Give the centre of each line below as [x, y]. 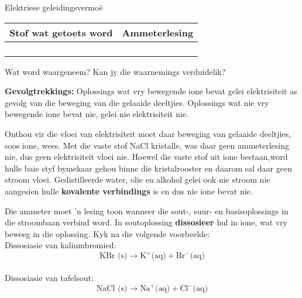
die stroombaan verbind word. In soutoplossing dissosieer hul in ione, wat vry [146, 222]
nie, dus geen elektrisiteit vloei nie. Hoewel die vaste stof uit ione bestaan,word [146, 157]
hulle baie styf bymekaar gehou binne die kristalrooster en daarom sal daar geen [148, 168]
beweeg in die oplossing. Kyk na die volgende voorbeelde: [107, 233]
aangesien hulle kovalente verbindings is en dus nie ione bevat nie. [129, 191]
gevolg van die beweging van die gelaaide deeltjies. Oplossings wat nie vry [137, 102]
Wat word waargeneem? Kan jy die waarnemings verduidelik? [115, 71]
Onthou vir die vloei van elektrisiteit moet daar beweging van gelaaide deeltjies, [148, 133]
